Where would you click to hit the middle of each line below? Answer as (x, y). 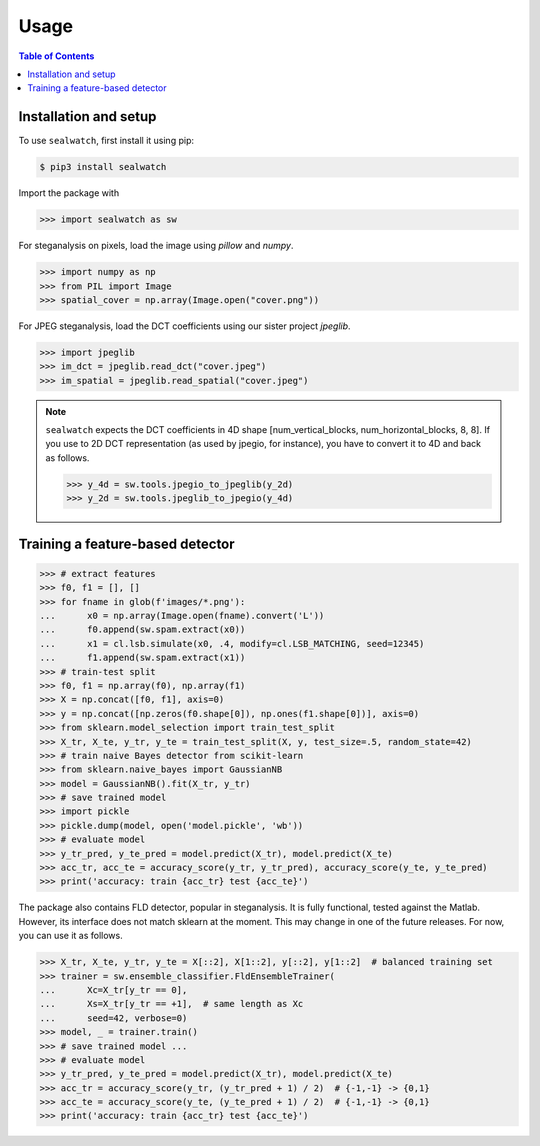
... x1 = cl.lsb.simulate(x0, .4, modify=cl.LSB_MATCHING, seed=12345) (232, 643)
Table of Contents (56, 56)
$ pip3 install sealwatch (103, 167)
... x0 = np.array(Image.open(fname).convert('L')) (182, 615)
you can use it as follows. (71, 936)
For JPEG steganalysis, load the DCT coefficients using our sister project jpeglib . (184, 326)
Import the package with (69, 193)
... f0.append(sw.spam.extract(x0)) (142, 629)
